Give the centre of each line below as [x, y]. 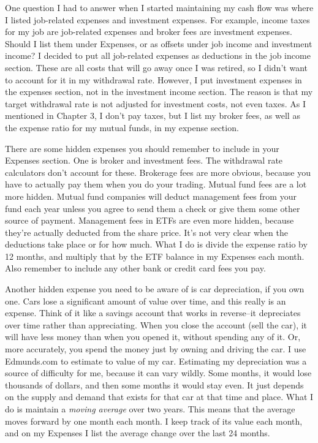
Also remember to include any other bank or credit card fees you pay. [135, 268]
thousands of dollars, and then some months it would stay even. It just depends [154, 384]
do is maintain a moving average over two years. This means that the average [150, 409]
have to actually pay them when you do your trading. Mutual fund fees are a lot [156, 184]
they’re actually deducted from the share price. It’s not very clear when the [146, 232]
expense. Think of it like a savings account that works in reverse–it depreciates [153, 313]
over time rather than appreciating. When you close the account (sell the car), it [156, 324]
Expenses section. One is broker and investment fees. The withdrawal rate [144, 160]
